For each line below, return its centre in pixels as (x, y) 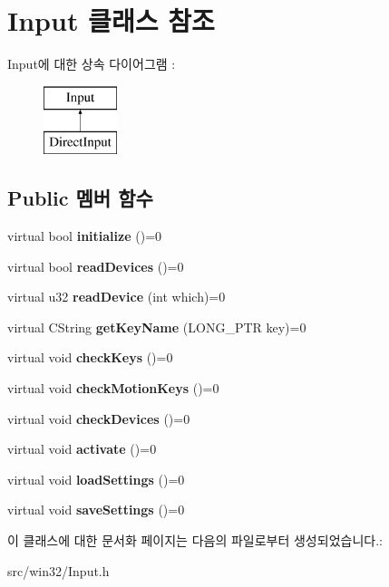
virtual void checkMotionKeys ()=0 (113, 388)
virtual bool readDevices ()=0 (96, 266)
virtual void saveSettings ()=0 (96, 510)
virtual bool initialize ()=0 (85, 236)
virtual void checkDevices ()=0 (99, 418)
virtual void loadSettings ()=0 (96, 479)
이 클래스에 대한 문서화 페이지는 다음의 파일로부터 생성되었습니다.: (195, 540)
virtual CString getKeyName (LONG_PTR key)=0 (157, 327)
